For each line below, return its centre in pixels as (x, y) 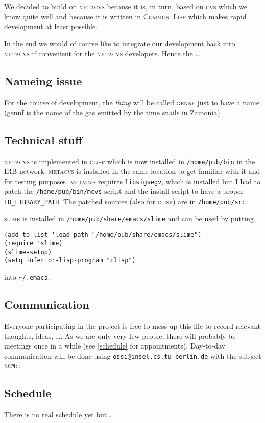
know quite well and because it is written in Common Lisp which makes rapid (125, 16)
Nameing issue (43, 81)
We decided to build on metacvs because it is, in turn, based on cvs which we (126, 6)
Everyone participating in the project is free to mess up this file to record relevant (132, 325)
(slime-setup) (28, 252)
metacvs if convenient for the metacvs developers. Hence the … (102, 53)
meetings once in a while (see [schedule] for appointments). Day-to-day (115, 346)
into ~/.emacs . (27, 277)
